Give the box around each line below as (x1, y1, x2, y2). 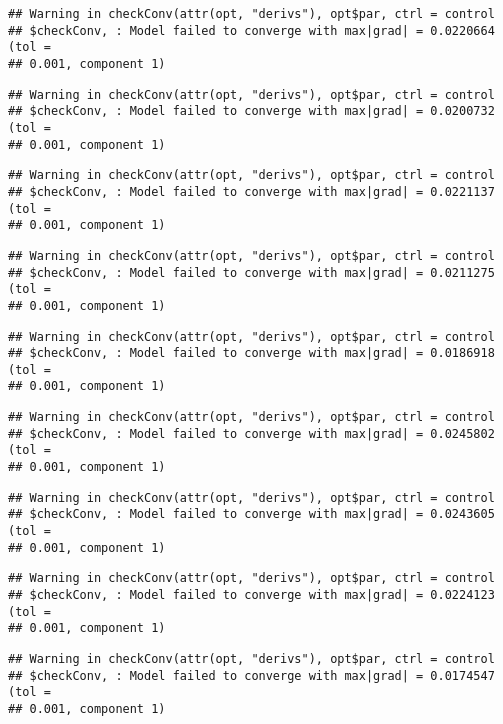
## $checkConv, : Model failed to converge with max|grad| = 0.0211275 (8, 265, 495, 280)
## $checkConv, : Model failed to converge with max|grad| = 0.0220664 (8, 23, 495, 38)
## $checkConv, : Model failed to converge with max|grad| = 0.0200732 (8, 104, 495, 119)
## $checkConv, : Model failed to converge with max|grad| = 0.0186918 (8, 346, 495, 361)
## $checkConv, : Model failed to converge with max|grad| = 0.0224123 (8, 588, 495, 603)
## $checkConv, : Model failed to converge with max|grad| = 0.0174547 (8, 668, 495, 683)
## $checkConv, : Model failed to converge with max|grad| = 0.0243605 (8, 507, 495, 522)
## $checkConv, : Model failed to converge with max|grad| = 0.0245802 (8, 426, 495, 441)
